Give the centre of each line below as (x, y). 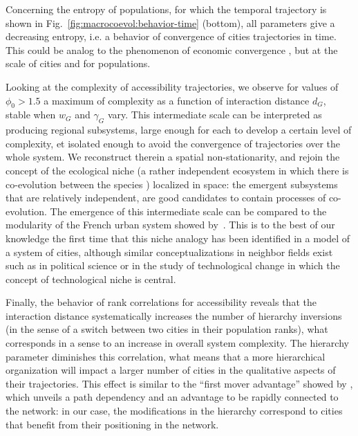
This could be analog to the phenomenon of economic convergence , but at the (172, 49)
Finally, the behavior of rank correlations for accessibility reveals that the (161, 302)
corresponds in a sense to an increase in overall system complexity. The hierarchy (177, 343)
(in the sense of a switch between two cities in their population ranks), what (167, 329)
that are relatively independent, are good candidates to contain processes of (166, 198)
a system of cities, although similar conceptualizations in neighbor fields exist (169, 252)
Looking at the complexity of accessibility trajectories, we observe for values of (172, 86)
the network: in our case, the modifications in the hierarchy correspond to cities (174, 411)
